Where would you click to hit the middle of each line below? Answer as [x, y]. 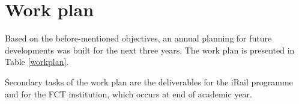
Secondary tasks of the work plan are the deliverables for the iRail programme [149, 81]
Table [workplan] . [37, 62]
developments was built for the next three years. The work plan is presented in [150, 50]
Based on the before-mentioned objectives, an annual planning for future [138, 38]
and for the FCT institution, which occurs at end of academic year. [128, 93]
